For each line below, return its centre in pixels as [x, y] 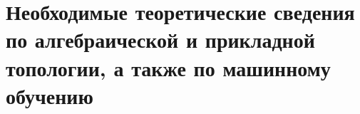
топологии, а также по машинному [168, 67]
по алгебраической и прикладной [160, 40]
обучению [50, 95]
